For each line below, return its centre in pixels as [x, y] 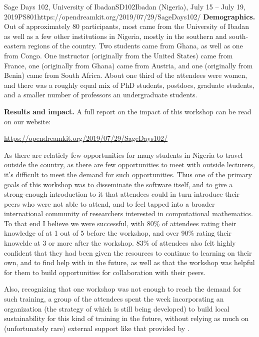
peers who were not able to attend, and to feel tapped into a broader [109, 203]
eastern [15, 46]
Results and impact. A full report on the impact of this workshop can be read [128, 111]
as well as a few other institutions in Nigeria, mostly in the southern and [115, 36]
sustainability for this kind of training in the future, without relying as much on [126, 318]
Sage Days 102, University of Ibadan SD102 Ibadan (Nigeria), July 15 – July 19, [125, 6]
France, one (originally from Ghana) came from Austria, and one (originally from [128, 65]
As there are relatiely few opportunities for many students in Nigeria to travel [123, 155]
